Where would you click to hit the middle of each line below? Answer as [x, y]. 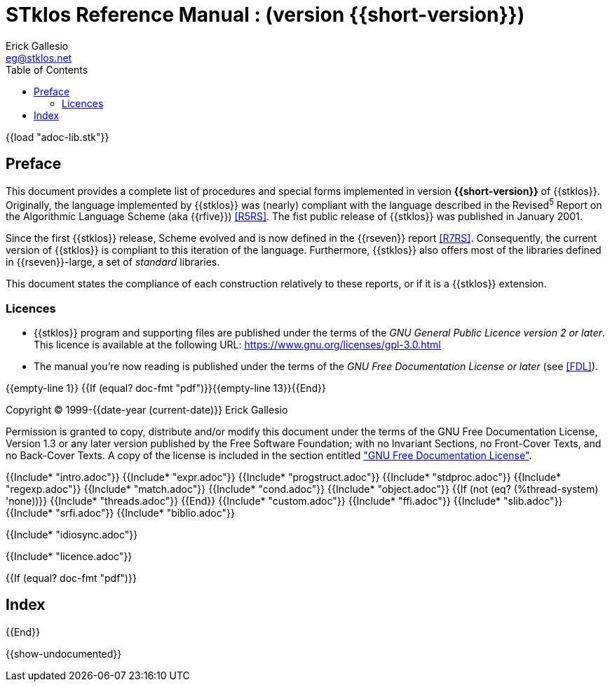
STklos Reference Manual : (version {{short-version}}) [265, 15]
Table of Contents [47, 69]
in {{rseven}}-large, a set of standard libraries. [113, 262]
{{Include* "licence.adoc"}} [69, 556]
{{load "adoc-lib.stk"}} [57, 137]
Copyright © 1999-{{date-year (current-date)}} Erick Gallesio [147, 410]
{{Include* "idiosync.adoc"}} [72, 535]
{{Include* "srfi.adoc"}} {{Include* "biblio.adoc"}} [121, 513]
